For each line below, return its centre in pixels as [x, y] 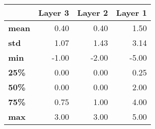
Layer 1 [132, 12]
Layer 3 [53, 12]
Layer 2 [93, 12]
